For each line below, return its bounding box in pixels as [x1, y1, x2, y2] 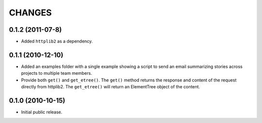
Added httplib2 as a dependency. [21, 39, 93, 44]
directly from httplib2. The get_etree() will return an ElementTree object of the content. [21, 84, 200, 90]
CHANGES [9, 7, 52, 18]
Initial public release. [21, 109, 63, 115]
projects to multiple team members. [21, 70, 92, 76]
